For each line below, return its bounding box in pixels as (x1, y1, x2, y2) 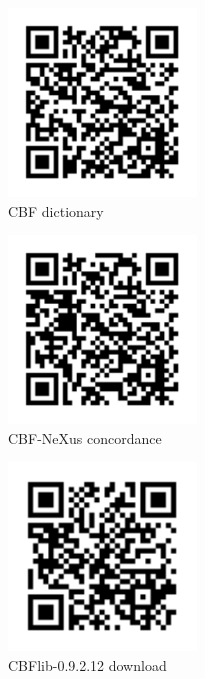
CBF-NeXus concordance (8, 427, 162, 448)
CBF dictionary (8, 200, 104, 221)
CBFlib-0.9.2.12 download (8, 654, 167, 675)
